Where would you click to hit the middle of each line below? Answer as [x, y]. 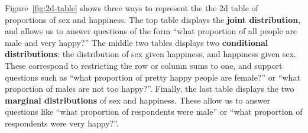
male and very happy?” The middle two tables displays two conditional [137, 42]
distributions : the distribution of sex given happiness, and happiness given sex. [150, 54]
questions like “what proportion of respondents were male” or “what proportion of [154, 112]
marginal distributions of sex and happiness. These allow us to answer [138, 100]
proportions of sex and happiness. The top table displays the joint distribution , [153, 19]
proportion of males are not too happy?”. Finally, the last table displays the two [150, 89]
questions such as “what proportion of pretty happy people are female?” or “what [153, 77]
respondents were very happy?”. [62, 123]
